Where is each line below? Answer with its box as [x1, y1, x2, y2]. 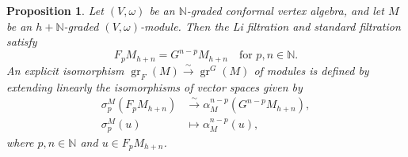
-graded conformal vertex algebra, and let [186, 2, 384, 18]
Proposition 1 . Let [6, 2, 104, 18]
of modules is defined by [254, 62, 369, 78]
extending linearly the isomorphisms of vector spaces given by [6, 78, 303, 95]
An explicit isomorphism [6, 62, 124, 78]
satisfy [6, 33, 37, 50]
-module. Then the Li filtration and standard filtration [139, 17, 401, 34]
